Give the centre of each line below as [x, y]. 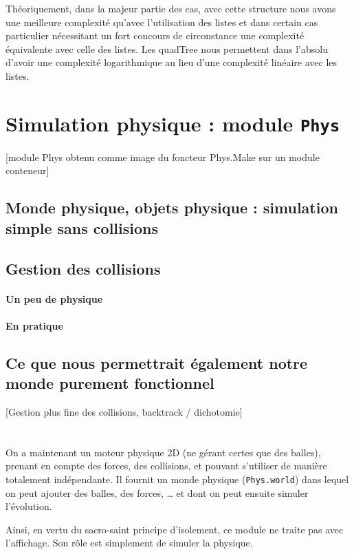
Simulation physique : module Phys [173, 123]
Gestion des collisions [83, 268]
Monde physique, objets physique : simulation [172, 207]
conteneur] [27, 170]
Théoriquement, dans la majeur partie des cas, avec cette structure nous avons [171, 8]
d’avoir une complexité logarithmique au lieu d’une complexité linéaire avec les [172, 62]
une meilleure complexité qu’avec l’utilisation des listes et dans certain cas [162, 22]
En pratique [34, 325]
